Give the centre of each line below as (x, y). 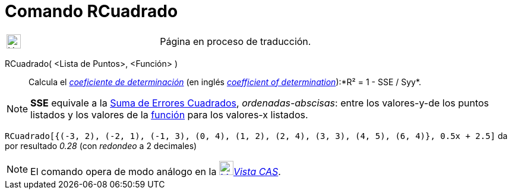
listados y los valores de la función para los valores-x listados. (169, 114)
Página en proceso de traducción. (236, 41)
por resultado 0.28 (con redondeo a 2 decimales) (101, 145)
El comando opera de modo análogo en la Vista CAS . (156, 171)
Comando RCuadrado (91, 11)
